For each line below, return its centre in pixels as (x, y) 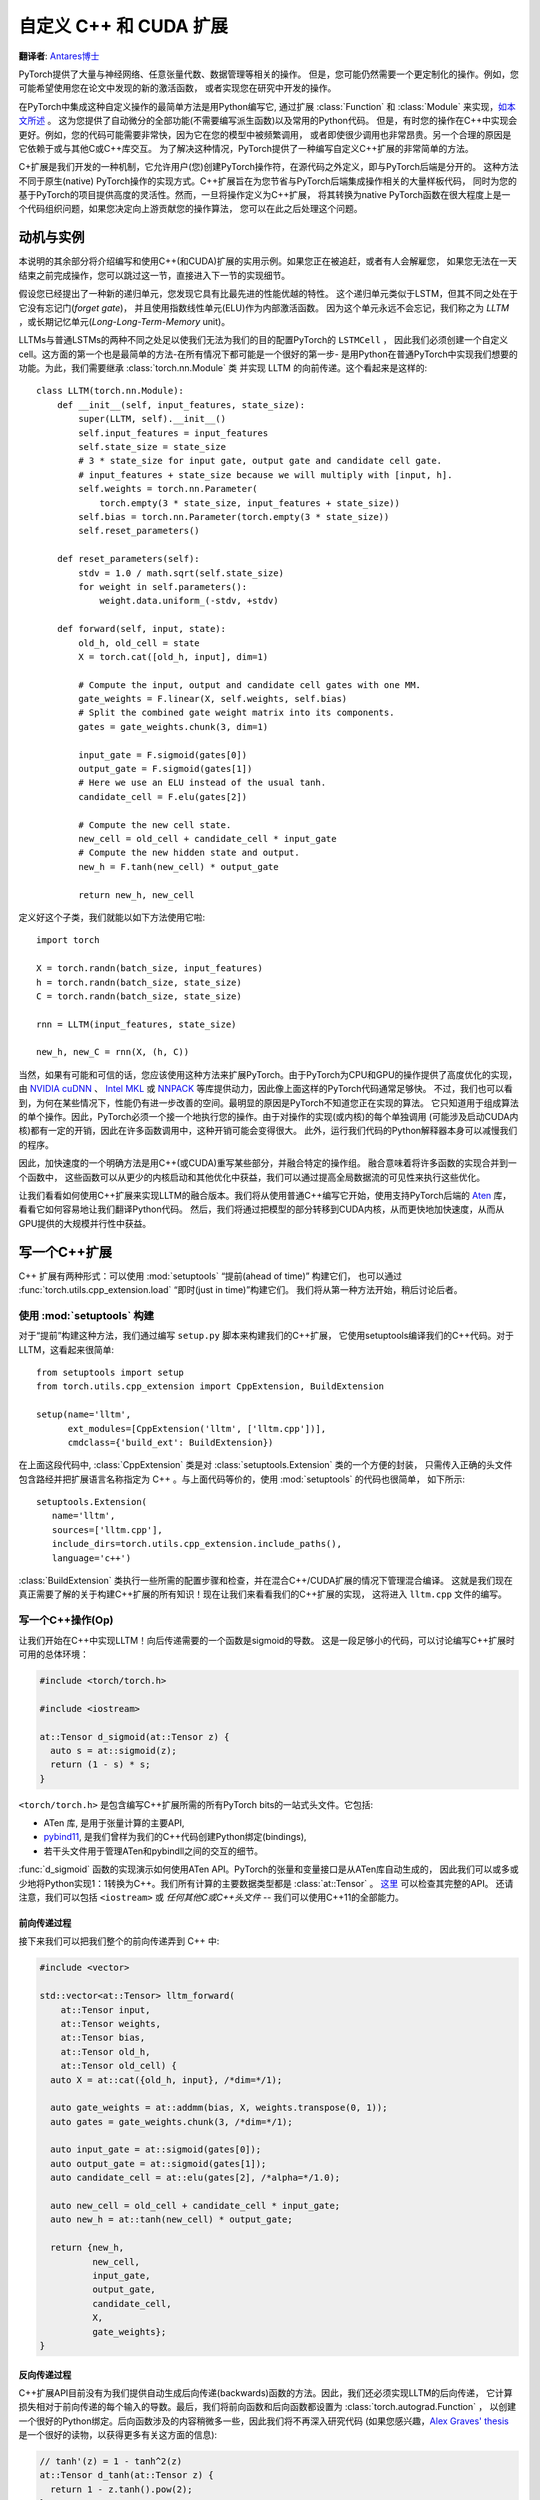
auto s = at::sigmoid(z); (113, 1750)
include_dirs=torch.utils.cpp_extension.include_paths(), (196, 1544)
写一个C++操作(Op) (66, 1620)
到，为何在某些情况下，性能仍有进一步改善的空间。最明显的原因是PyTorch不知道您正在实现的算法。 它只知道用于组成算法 (268, 1102)
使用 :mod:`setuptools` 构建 (86, 1315)
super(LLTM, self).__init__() (152, 419)
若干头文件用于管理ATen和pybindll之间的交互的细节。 (153, 1851)
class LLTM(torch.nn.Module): (110, 391)
